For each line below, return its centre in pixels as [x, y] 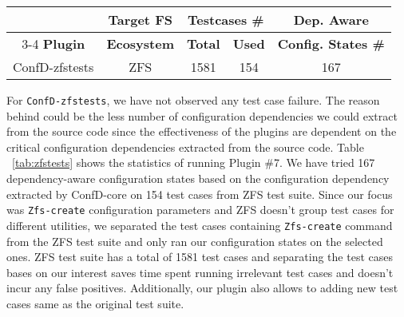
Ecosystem [140, 44]
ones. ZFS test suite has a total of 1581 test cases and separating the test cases [200, 257]
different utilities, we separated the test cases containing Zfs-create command [200, 225]
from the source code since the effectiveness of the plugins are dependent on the [202, 131]
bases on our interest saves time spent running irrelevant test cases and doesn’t [200, 272]
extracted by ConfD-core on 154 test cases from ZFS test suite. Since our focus [200, 194]
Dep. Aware [331, 20]
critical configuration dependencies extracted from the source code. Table [185, 147]
